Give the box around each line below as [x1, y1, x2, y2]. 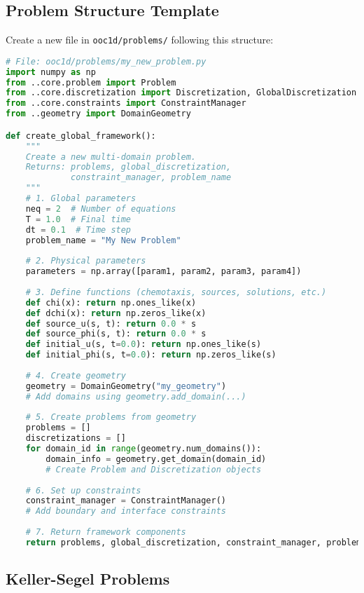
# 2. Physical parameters [25, 256, 146, 266]
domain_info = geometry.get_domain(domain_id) [45, 454, 267, 464]
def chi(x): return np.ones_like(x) [25, 297, 197, 308]
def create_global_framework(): [6, 130, 156, 141]
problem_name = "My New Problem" [25, 235, 181, 245]
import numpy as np [6, 67, 96, 77]
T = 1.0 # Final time [25, 214, 132, 224]
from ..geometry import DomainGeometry [6, 109, 191, 119]
